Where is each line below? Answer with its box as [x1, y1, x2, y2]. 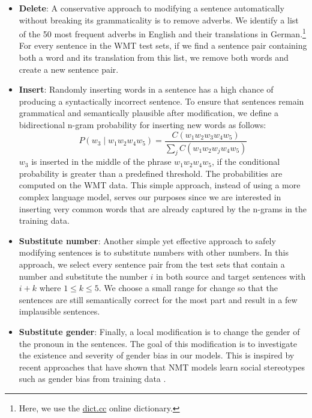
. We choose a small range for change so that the [98, 281, 278, 294]
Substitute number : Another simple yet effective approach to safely [19, 234, 276, 247]
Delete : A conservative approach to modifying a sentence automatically [19, 2, 284, 14]
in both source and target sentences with [156, 269, 306, 282]
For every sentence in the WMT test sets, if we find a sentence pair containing [19, 39, 307, 52]
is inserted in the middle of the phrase [31, 155, 172, 168]
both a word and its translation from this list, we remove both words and [19, 51, 289, 64]
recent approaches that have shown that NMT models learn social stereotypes [19, 360, 305, 373]
